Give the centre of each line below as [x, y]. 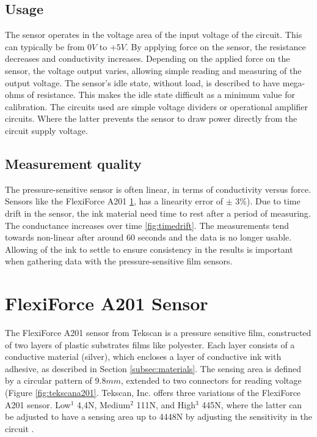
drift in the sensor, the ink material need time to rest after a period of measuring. [158, 213]
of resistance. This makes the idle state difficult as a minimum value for [161, 95]
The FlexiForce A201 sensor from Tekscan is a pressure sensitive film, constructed [158, 333]
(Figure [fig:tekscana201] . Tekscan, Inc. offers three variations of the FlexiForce [153, 392]
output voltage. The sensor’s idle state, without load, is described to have [143, 82]
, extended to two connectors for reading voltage [211, 380]
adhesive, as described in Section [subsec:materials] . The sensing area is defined [153, 368]
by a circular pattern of [49, 380]
